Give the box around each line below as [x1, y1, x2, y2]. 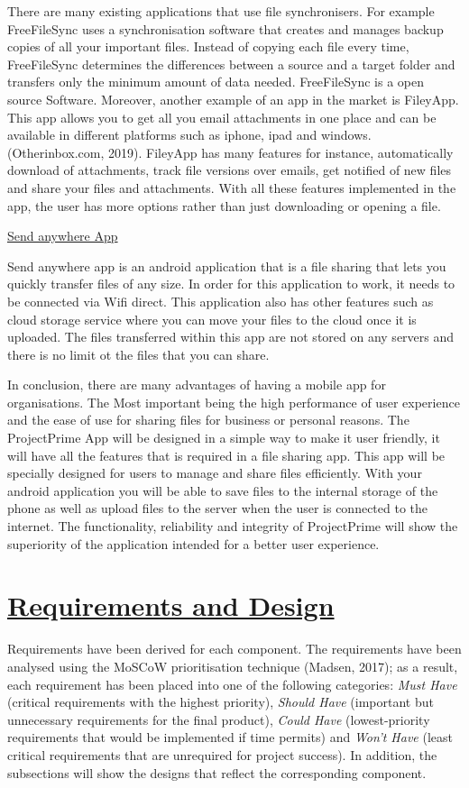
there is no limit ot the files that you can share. [7, 344, 270, 363]
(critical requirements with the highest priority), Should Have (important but [7, 692, 434, 711]
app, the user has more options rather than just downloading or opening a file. [7, 196, 441, 215]
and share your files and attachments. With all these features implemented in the [7, 178, 456, 197]
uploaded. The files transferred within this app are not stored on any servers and [7, 327, 455, 346]
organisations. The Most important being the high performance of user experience [7, 392, 460, 411]
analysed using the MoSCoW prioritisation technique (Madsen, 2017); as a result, [7, 656, 458, 675]
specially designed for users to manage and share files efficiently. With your [7, 463, 422, 482]
